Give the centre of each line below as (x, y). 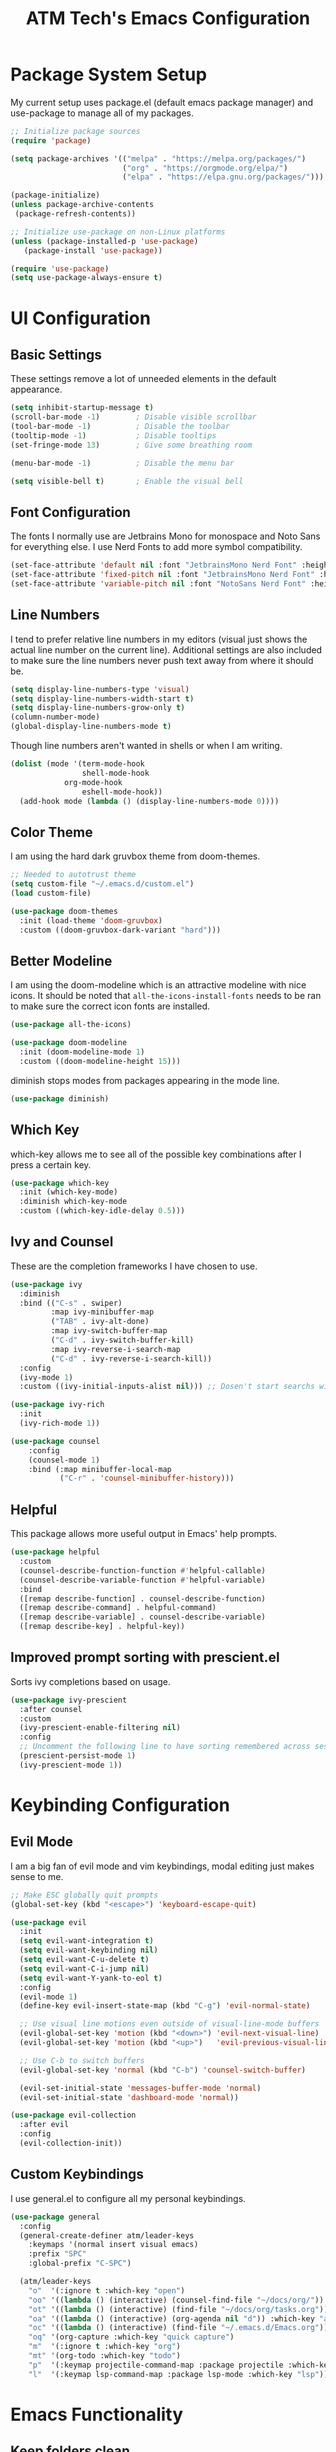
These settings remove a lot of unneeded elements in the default (143, 379)
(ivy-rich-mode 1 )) (60, 1423)
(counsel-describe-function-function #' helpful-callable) (143, 1570)
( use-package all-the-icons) (71, 1025)
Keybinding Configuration (120, 1805)
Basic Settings (56, 354)
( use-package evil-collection (73, 2115)
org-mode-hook (93, 782)
